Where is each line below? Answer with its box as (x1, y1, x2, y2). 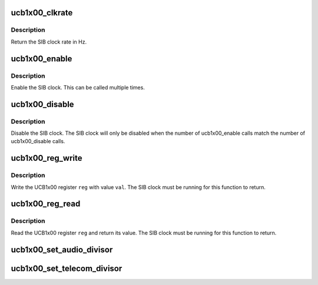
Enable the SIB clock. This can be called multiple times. (11, 84, 145, 91)
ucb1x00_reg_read (11, 199, 81, 209)
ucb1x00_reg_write (11, 153, 82, 163)
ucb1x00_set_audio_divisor (11, 244, 113, 254)
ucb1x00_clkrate (11, 8, 73, 18)
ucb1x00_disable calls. (11, 138, 65, 145)
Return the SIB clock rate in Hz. (11, 38, 87, 45)
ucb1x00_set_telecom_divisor (11, 263, 122, 273)
